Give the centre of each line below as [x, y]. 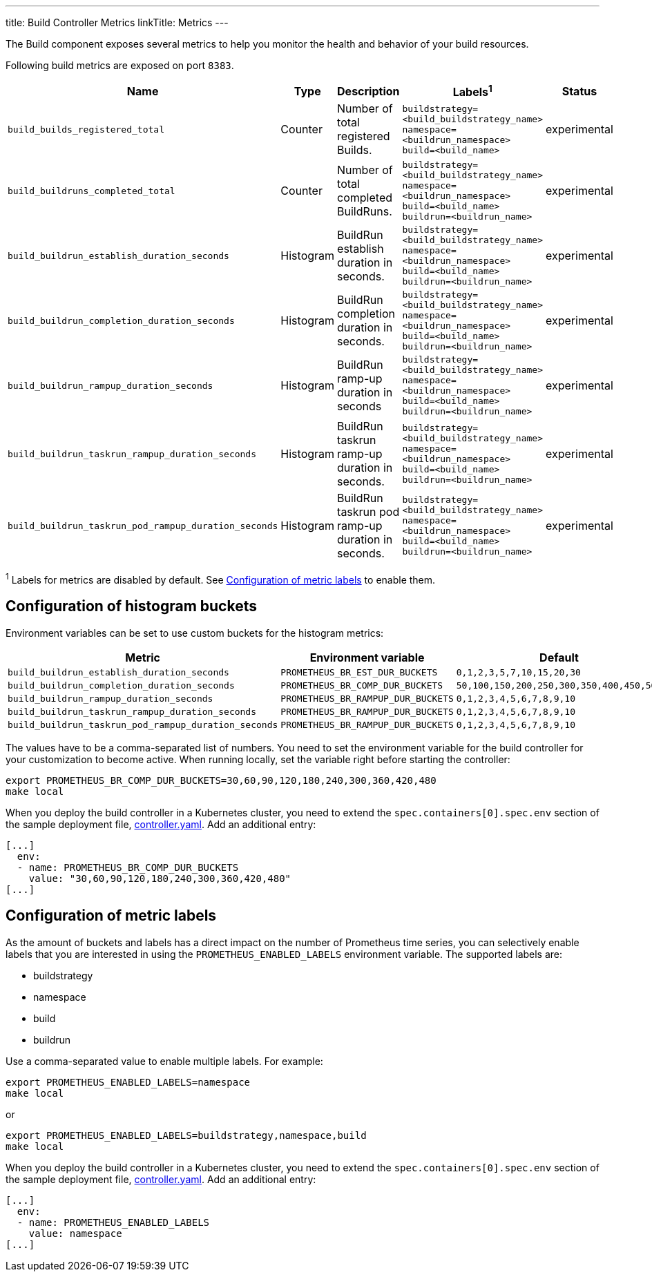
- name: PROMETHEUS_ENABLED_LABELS [113, 1222]
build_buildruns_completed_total [92, 191]
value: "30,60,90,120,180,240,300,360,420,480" [160, 878]
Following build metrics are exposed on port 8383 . [120, 65]
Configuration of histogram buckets [131, 606]
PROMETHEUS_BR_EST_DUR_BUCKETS [359, 672]
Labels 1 [472, 91]
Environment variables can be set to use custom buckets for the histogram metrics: [195, 633]
